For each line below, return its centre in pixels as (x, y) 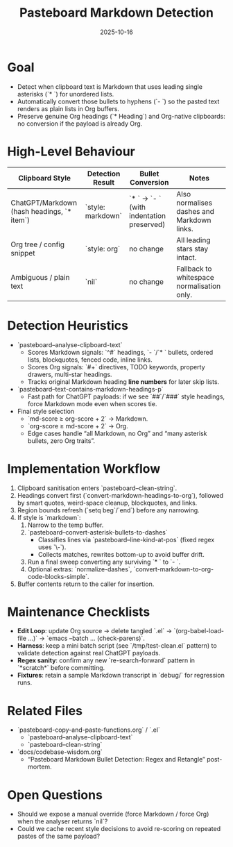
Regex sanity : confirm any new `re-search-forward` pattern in (106, 660)
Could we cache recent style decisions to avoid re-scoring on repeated (119, 829)
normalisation (198, 286)
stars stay (192, 249)
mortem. (40, 767)
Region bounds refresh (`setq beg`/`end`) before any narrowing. (108, 510)
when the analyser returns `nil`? (62, 821)
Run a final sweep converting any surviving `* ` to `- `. (104, 562)
